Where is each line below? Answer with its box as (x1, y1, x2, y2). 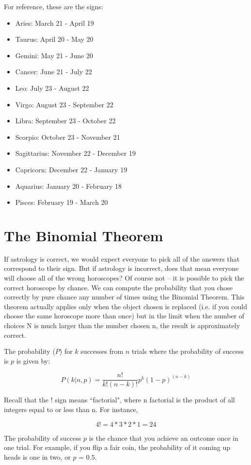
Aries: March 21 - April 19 (15, 17, 94, 28)
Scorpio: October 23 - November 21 (15, 132, 120, 142)
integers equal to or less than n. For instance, (4, 404, 138, 415)
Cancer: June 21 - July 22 (15, 66, 92, 77)
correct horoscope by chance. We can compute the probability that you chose (4, 282, 233, 292)
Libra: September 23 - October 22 (15, 116, 116, 126)
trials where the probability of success (131, 346, 244, 356)
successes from (80, 346, 124, 356)
